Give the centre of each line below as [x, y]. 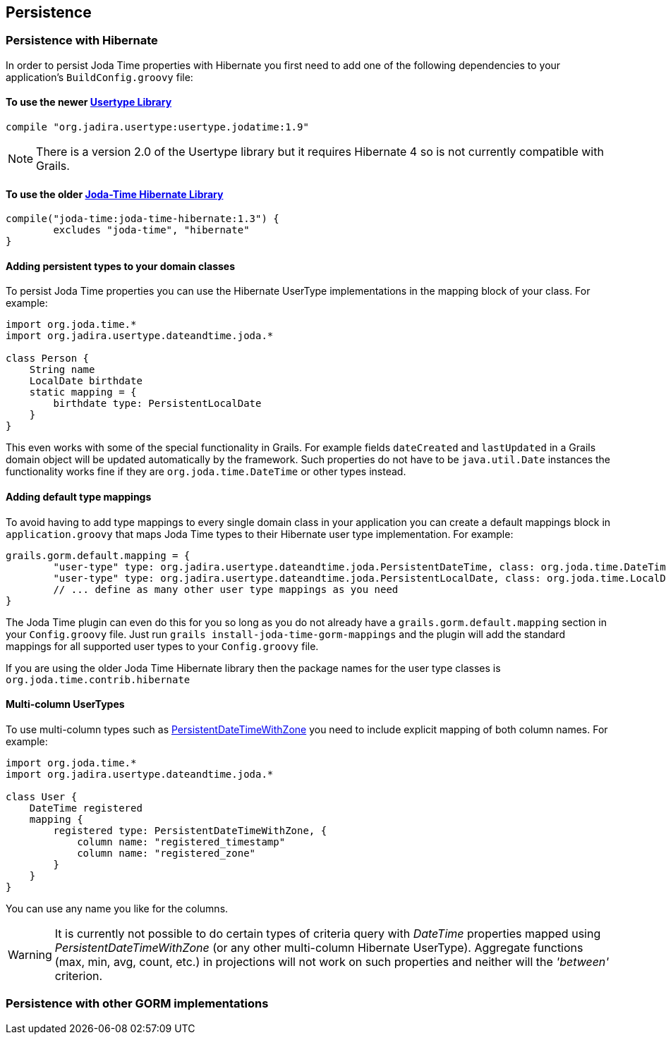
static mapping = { [83, 392]
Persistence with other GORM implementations [137, 1004]
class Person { [48, 359]
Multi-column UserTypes [65, 704]
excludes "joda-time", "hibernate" [151, 230]
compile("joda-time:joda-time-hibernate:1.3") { [143, 219]
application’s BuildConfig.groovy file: [99, 77]
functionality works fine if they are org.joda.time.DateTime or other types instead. [206, 472]
